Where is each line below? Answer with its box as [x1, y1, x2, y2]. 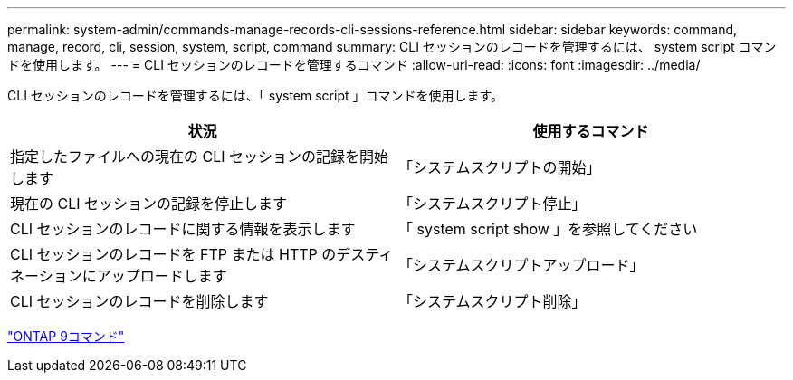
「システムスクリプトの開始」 [398, 158, 601, 176]
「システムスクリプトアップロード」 [398, 256, 645, 274]
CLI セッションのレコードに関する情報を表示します [10, 220, 356, 238]
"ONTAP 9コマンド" [7, 328, 125, 344]
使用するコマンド [532, 122, 649, 140]
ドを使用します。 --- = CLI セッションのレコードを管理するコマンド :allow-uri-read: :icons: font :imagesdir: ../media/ [7, 57, 701, 72]
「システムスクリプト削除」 [398, 292, 587, 310]
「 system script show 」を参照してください [398, 220, 698, 238]
